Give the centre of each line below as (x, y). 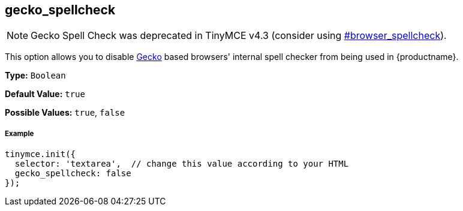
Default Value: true (45, 94)
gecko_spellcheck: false (73, 174)
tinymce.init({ (40, 154)
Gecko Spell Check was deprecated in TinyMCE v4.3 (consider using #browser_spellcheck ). (239, 36)
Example (19, 133)
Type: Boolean (35, 76)
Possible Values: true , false (65, 113)
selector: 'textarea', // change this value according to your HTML (182, 164)
